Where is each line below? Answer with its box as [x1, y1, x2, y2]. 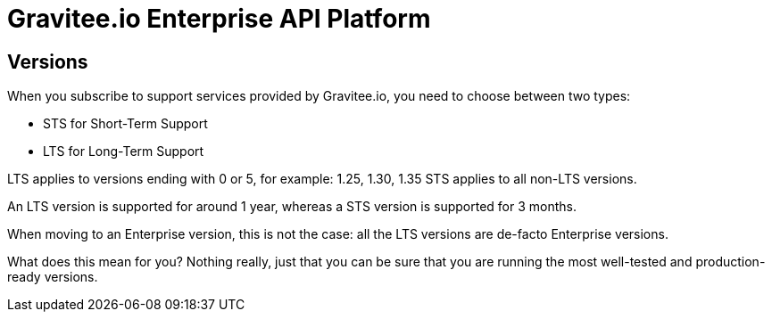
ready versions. [7, 269, 98, 285]
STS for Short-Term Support [43, 116, 208, 132]
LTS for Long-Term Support [43, 143, 204, 159]
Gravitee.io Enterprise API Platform [7, 4, 431, 34]
